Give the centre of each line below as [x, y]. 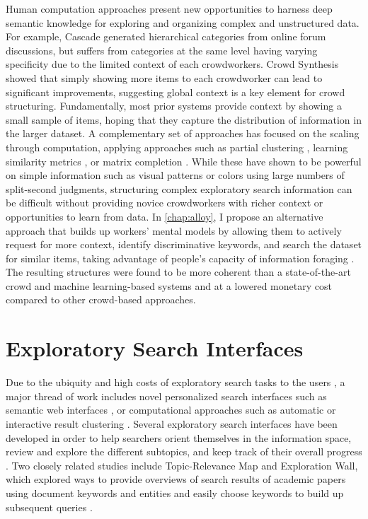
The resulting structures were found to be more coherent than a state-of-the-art [178, 272]
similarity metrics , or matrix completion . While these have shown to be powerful [184, 161]
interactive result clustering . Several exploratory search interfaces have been [172, 423]
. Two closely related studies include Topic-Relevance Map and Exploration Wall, [182, 465]
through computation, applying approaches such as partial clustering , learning [177, 147]
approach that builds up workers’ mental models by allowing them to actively [174, 230]
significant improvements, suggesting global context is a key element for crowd [176, 92]
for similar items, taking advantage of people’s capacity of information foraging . [180, 258]
